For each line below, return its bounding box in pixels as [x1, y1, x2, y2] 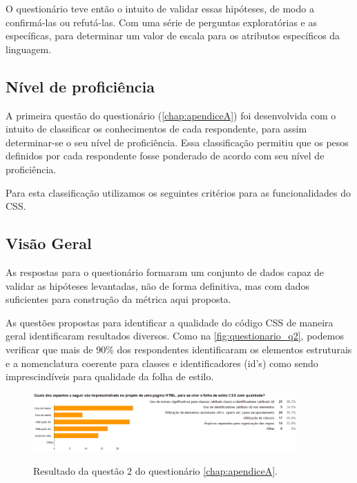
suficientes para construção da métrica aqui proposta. [6, 292, 231, 306]
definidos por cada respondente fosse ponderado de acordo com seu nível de [6, 148, 325, 163]
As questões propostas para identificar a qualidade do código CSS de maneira [6, 315, 334, 329]
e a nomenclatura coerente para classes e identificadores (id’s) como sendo [6, 355, 318, 370]
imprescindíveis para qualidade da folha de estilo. [6, 369, 214, 384]
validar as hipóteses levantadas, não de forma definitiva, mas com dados [6, 278, 309, 293]
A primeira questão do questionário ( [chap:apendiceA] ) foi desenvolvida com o [6, 108, 336, 122]
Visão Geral [6, 233, 92, 254]
